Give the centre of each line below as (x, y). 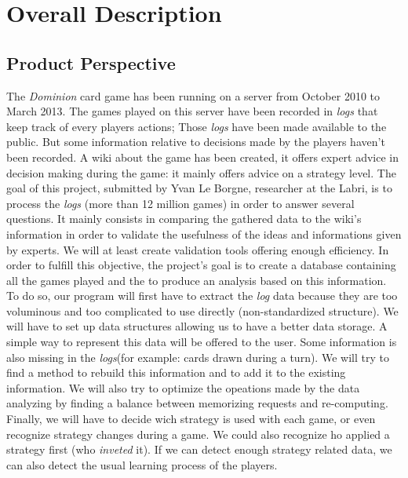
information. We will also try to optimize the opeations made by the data (183, 387)
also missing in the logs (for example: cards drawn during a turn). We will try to (198, 357)
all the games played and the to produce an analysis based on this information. (197, 280)
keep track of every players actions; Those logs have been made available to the (197, 126)
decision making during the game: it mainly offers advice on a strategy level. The (201, 172)
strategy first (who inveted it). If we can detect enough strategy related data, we (199, 449)
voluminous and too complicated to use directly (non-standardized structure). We (202, 310)
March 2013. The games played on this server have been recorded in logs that (192, 111)
